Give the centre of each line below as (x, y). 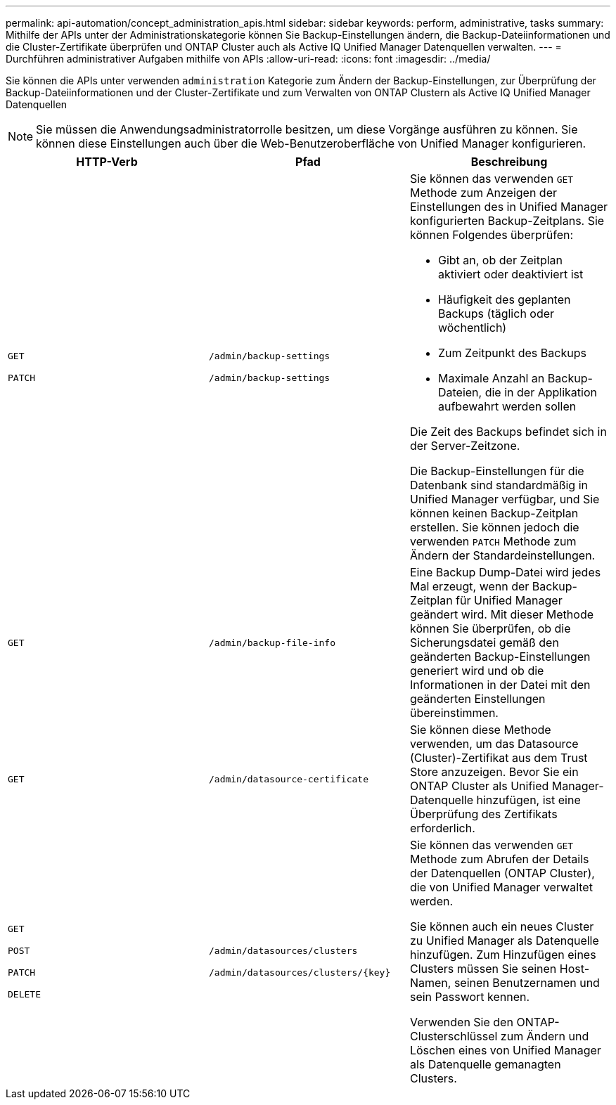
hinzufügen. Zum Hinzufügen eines (503, 955)
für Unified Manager (509, 600)
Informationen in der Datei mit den (500, 685)
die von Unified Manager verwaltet (501, 887)
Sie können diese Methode (480, 730)
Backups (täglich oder (496, 314)
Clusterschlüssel (454, 1036)
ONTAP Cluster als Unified (479, 786)
